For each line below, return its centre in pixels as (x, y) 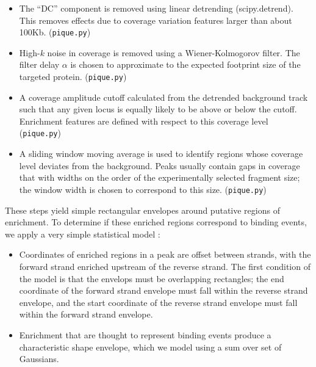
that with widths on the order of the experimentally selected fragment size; (160, 177)
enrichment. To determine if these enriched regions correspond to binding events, (156, 222)
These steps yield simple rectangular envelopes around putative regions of (142, 210)
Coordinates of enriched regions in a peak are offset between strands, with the (165, 254)
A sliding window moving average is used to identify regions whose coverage (161, 154)
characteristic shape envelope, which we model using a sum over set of (150, 347)
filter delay (39, 64)
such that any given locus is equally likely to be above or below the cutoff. (158, 109)
